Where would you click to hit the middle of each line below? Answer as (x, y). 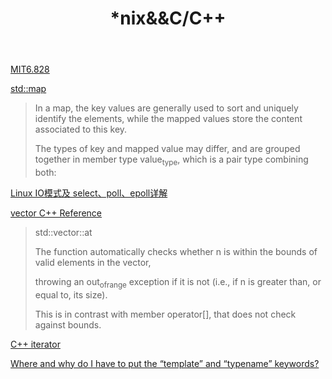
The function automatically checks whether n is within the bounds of (176, 251)
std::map (28, 89)
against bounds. (68, 324)
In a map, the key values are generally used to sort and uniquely (166, 108)
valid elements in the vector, (93, 262)
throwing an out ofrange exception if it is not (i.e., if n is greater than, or (178, 282)
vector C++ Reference (56, 213)
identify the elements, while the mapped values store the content (168, 119)
